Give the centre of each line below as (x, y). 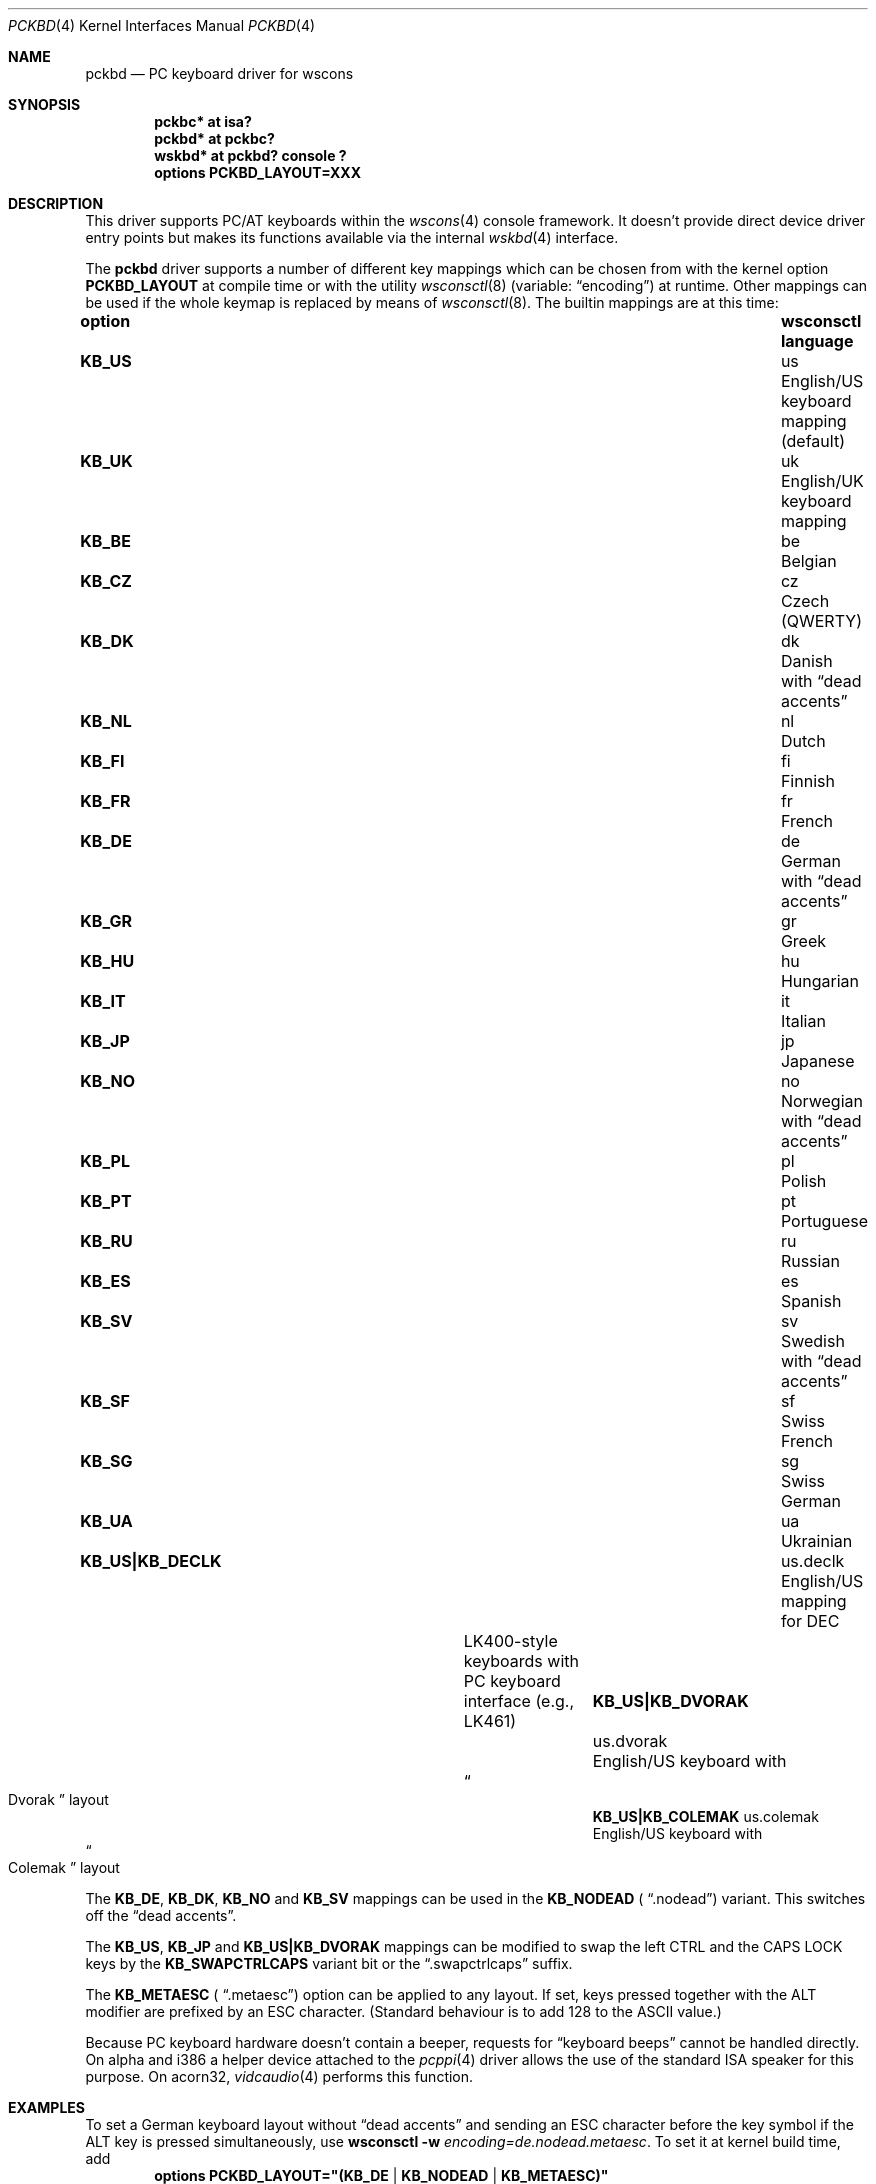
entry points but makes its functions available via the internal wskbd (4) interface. (352, 237)
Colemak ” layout (64, 1867)
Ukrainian (816, 1541)
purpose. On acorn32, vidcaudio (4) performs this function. (279, 2076)
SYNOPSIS (44, 104)
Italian (803, 1021)
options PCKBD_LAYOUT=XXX (258, 172)
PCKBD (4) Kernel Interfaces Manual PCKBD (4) (162, 25)
